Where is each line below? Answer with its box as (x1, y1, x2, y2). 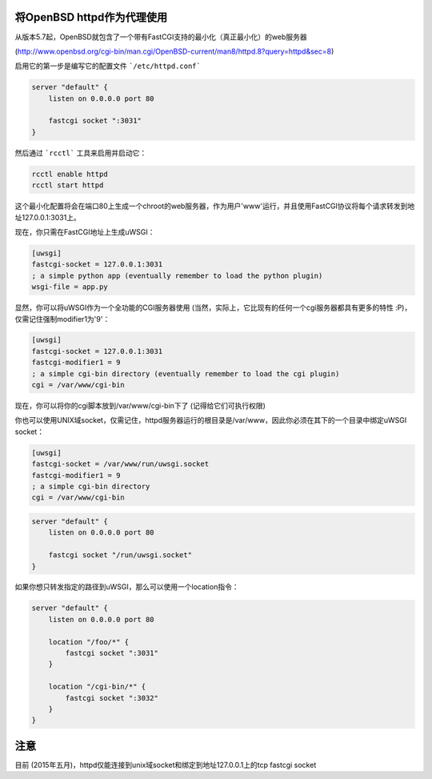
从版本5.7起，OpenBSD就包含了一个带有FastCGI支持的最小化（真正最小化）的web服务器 (14, 32, 307, 42)
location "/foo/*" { (48, 637, 130, 646)
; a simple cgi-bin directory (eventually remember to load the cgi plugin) (31, 369, 340, 378)
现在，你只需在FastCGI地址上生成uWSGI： (14, 227, 155, 236)
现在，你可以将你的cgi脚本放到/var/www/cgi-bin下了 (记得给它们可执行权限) (14, 401, 266, 411)
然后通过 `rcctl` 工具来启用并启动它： (14, 148, 147, 158)
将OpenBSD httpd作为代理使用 (14, 10, 168, 24)
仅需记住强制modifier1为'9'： (14, 314, 110, 323)
